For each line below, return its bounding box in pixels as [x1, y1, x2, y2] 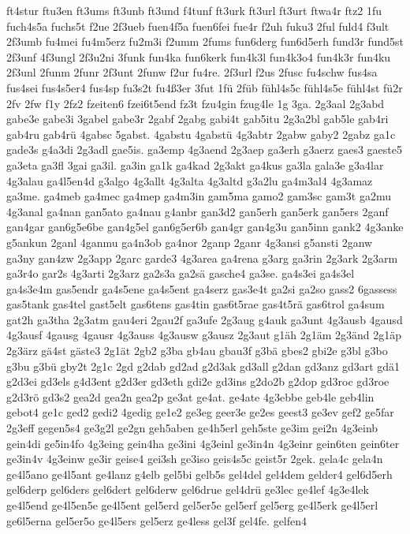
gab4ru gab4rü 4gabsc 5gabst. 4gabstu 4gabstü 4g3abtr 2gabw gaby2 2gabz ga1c [6, 125, 396, 142]
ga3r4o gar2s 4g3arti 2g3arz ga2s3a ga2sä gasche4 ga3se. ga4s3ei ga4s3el [6, 265, 355, 282]
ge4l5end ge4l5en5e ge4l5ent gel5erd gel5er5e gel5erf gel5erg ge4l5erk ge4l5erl [6, 497, 378, 513]
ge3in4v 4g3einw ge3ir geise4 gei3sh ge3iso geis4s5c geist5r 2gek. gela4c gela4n [6, 450, 383, 467]
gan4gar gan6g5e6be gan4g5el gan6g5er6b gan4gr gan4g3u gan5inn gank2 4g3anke [6, 218, 404, 235]
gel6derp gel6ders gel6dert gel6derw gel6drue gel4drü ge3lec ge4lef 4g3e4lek [6, 481, 369, 498]
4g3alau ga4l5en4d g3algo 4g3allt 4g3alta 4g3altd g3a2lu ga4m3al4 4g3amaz [6, 172, 373, 189]
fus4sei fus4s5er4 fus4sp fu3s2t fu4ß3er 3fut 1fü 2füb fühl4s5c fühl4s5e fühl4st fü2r [6, 79, 403, 95]
